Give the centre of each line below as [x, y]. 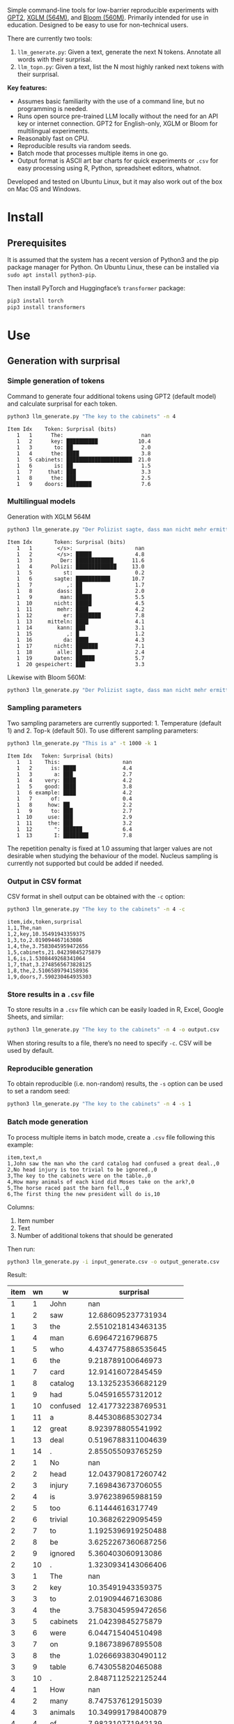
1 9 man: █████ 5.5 [80, 597]
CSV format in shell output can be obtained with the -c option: [96, 897]
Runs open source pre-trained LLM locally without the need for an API [118, 116]
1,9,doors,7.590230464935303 [49, 977]
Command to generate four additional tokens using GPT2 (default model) [112, 396]
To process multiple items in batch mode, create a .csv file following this [111, 1137]
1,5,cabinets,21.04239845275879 [54, 952]
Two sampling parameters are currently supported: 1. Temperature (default [114, 723]
